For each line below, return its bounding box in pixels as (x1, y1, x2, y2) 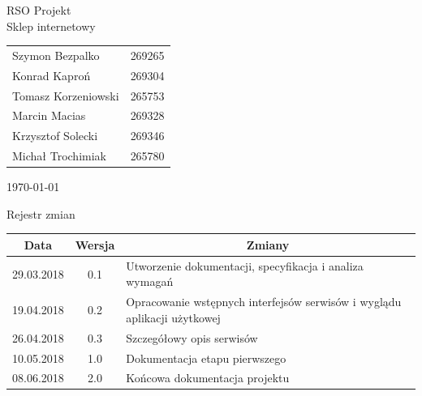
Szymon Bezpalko (12, 46, 100, 63)
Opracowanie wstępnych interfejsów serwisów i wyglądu (126, 293, 402, 310)
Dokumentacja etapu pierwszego (126, 349, 286, 366)
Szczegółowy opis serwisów (126, 329, 258, 346)
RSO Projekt (6, 2, 71, 18)
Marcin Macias (12, 107, 86, 124)
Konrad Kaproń (12, 66, 91, 83)
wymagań (126, 273, 174, 290)
